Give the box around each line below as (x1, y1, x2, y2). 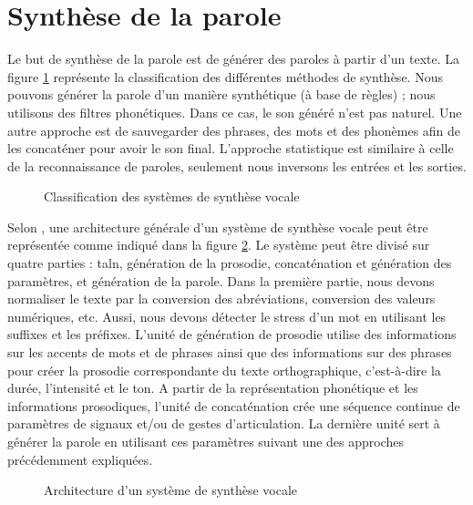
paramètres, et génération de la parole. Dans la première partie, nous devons (7, 271, 435, 290)
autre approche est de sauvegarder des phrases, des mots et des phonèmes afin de (7, 120, 461, 139)
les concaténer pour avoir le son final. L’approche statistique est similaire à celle (7, 139, 454, 158)
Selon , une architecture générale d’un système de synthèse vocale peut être (7, 217, 428, 236)
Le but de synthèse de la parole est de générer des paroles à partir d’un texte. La (7, 49, 460, 68)
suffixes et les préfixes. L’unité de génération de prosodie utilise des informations (7, 325, 457, 344)
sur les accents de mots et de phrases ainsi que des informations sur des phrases (7, 343, 452, 362)
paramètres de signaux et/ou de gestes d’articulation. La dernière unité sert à (7, 414, 440, 433)
